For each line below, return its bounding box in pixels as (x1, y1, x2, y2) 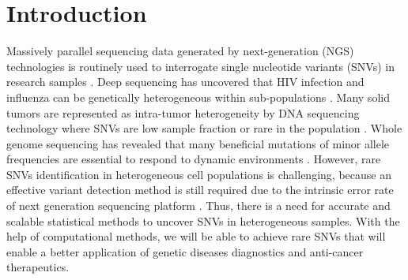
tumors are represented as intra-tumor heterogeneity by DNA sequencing (6, 104, 360, 121)
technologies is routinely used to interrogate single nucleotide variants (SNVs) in (6, 58, 395, 74)
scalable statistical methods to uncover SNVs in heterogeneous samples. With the (6, 212, 400, 229)
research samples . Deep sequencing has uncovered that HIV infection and (6, 73, 365, 90)
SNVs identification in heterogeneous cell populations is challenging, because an (6, 166, 391, 182)
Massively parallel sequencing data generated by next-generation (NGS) (6, 43, 354, 59)
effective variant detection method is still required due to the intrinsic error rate (6, 181, 394, 198)
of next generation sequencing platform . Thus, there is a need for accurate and (6, 197, 391, 214)
